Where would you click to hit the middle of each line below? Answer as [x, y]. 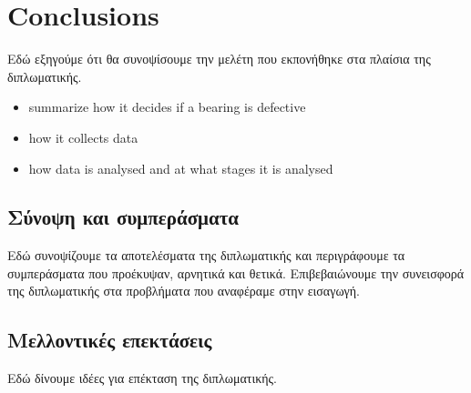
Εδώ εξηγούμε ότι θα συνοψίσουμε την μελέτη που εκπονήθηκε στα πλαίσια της [219, 59]
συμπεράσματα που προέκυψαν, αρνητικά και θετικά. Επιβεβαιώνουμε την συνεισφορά [236, 272]
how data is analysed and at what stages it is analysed [181, 168]
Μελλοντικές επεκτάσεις [110, 340]
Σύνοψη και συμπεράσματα [123, 217]
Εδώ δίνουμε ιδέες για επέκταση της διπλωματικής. [142, 378]
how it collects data [83, 137]
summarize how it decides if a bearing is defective [167, 107]
